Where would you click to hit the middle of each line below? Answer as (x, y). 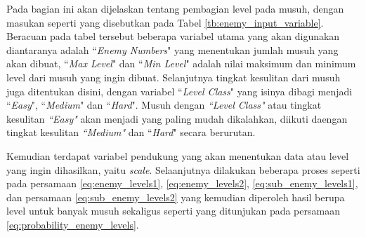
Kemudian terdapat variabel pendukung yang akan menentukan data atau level (178, 155)
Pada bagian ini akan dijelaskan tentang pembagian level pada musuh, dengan (175, 8)
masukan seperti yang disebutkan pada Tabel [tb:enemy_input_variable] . (165, 22)
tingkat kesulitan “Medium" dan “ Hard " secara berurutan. (131, 132)
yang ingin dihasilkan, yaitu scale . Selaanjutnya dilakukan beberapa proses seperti (183, 169)
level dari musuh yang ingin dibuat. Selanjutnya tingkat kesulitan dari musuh (174, 77)
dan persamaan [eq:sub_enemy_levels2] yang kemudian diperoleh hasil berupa (176, 197)
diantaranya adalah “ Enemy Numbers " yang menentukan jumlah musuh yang (172, 49)
